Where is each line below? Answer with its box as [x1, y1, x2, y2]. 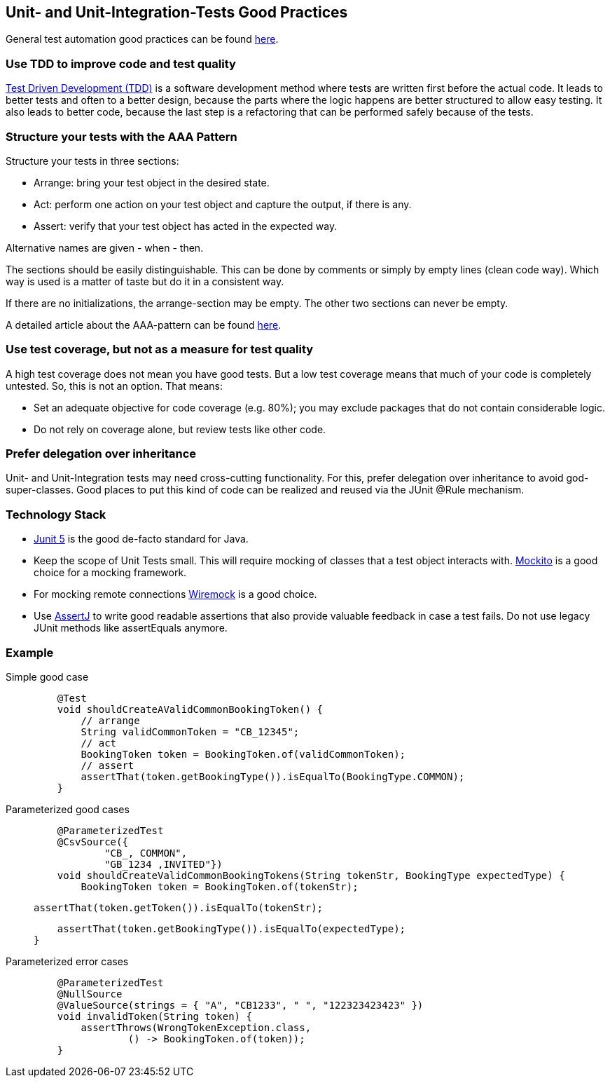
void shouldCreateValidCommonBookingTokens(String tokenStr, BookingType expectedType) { [57, 869, 565, 881]
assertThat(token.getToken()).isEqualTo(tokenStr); [34, 901, 324, 913]
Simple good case [6, 670, 89, 683]
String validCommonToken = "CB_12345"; [81, 726, 300, 737]
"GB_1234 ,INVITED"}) [104, 858, 223, 870]
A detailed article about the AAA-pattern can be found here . [6, 318, 282, 331]
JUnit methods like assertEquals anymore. [34, 622, 228, 634]
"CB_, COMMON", [104, 847, 188, 859]
